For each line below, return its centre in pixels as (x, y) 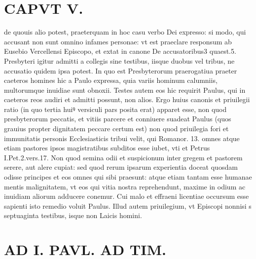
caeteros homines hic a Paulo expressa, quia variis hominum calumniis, (111, 80)
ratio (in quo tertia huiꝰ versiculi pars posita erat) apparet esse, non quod (115, 109)
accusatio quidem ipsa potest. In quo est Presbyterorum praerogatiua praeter (121, 70)
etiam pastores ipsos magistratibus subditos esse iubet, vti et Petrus (107, 148)
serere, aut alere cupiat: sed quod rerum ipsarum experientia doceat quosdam (121, 167)
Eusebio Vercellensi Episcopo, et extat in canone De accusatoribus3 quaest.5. (120, 51)
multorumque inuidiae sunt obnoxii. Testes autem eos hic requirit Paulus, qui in (125, 90)
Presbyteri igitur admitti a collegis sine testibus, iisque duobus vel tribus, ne (119, 60)
